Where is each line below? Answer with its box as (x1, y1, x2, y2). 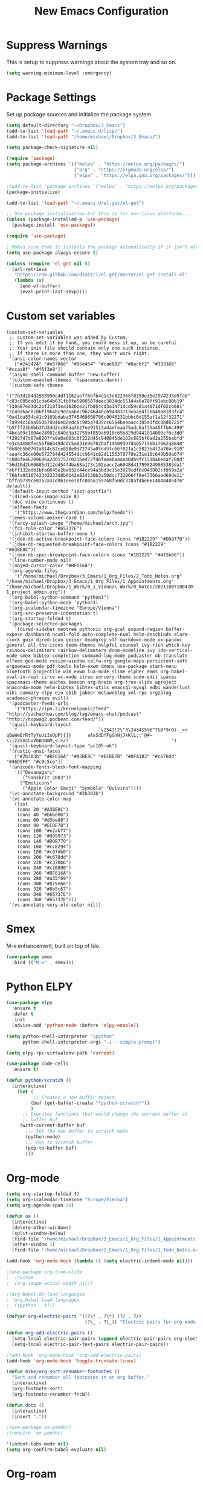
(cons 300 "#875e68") (17, 881, 71, 887)
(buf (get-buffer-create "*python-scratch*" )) (30, 1100, 150, 1106)
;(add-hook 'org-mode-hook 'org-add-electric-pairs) (6, 1352, 142, 1358)
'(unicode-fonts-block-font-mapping (8, 764, 101, 770)
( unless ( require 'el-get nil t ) (6, 261, 91, 267)
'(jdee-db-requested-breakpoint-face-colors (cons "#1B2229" (8, 541, 166, 547)
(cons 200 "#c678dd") (17, 854, 71, 860)
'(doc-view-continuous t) (8, 499, 74, 505)
